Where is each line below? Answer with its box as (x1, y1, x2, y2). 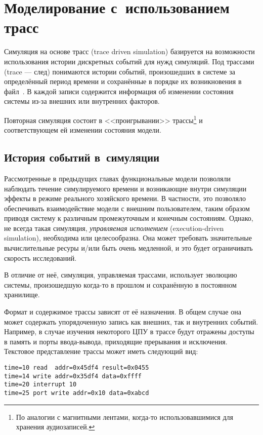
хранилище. (4, 289, 40, 300)
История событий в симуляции (4, 149, 160, 165)
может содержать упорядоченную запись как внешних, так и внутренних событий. (4, 316, 258, 327)
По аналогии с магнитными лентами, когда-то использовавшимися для (16, 411, 233, 422)
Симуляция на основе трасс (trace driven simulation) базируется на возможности (4, 46, 255, 57)
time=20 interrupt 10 (4, 381, 77, 388)
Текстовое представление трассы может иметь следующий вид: (4, 346, 198, 357)
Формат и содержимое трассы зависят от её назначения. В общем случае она (4, 306, 241, 317)
